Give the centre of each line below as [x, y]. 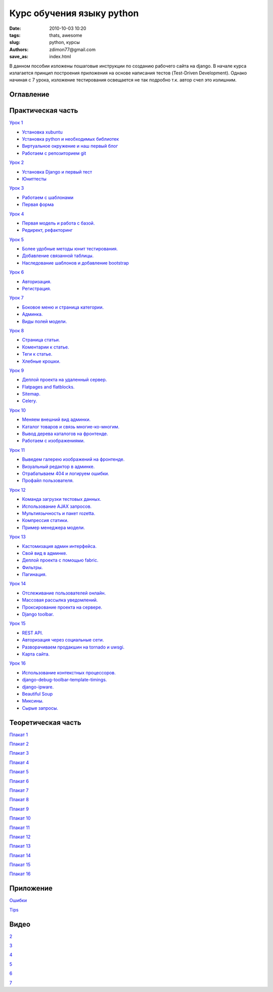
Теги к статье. [37, 354]
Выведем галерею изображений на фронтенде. [73, 459]
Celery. [30, 401]
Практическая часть [44, 111]
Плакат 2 [19, 744]
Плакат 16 [20, 874]
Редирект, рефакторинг [47, 230]
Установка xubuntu [42, 132]
